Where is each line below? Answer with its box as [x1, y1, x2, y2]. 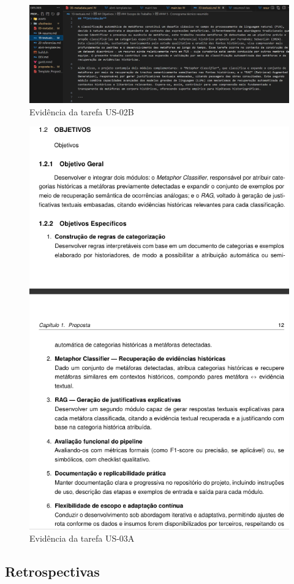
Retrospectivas [5, 561, 100, 580]
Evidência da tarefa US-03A [29, 531, 135, 544]
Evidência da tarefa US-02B [29, 105, 134, 118]
